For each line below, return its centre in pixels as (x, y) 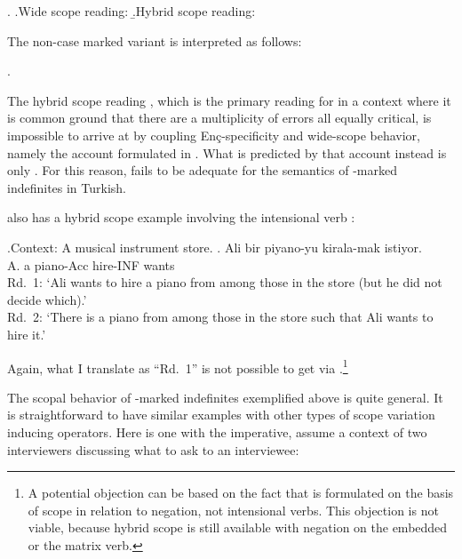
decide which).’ (47, 299)
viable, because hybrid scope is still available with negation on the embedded (238, 527)
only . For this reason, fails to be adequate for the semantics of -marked (202, 170)
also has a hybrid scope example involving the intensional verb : (181, 217)
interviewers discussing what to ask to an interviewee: (153, 449)
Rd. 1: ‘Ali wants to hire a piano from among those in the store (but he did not (225, 282)
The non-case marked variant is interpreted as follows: (155, 40)
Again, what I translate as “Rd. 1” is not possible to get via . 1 (178, 366)
